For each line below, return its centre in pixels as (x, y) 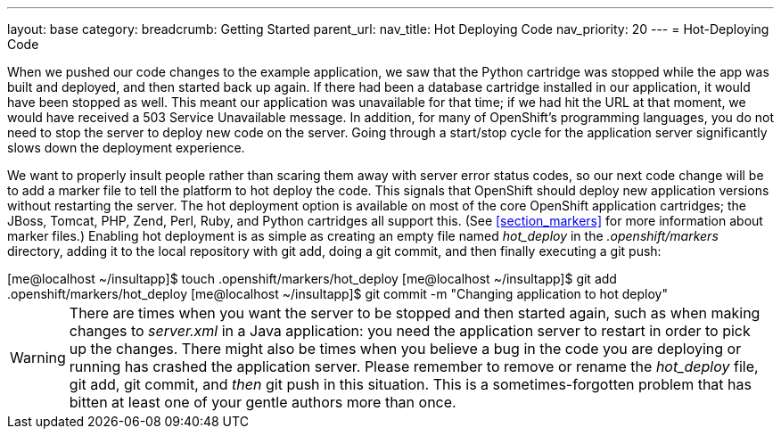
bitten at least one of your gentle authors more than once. (263, 402)
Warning (38, 358)
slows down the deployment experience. (126, 148)
